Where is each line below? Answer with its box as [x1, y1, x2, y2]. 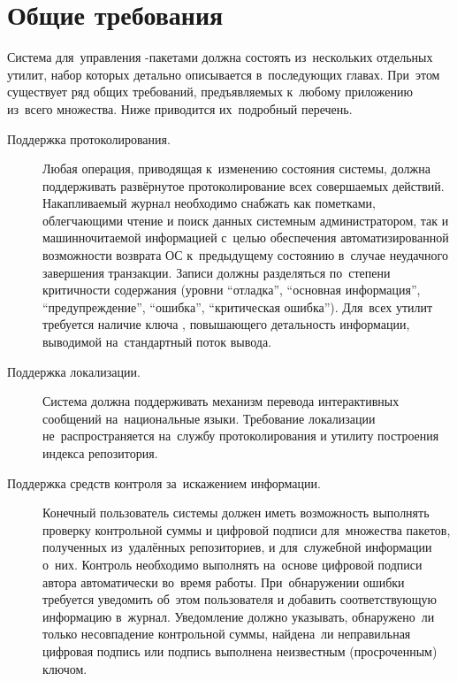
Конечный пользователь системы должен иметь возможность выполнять [42, 503, 430, 522]
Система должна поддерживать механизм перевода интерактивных [42, 392, 400, 410]
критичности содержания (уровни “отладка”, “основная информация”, [42, 280, 421, 299]
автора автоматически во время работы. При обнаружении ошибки [42, 572, 405, 591]
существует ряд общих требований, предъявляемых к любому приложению [7, 82, 413, 101]
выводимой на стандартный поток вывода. [42, 333, 272, 351]
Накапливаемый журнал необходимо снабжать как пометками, [42, 194, 376, 212]
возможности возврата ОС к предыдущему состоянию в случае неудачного [42, 246, 448, 264]
